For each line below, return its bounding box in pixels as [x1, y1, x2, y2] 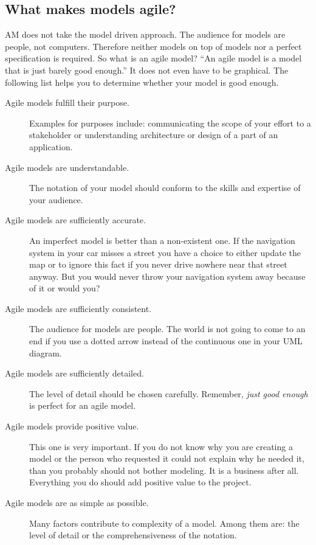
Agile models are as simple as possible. [5, 496, 149, 509]
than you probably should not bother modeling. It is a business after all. [29, 463, 299, 476]
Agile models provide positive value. [5, 420, 139, 432]
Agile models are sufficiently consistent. [5, 302, 152, 314]
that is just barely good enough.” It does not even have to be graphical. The [5, 63, 289, 76]
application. [29, 140, 73, 153]
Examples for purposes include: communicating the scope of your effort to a [29, 116, 311, 129]
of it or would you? [29, 282, 100, 294]
